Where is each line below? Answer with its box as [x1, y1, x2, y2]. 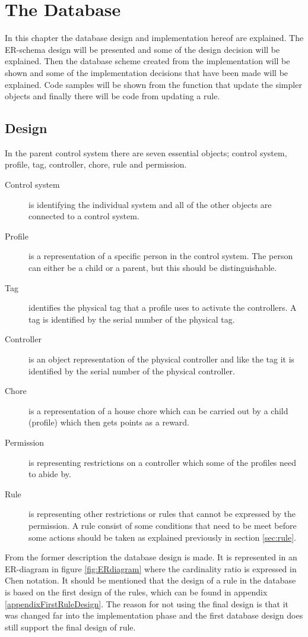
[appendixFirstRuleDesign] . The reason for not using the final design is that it [5, 597, 289, 610]
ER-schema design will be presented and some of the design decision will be [5, 43, 280, 55]
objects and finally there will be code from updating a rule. [5, 90, 220, 102]
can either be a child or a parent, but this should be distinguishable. [28, 261, 277, 274]
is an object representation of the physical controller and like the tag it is [28, 353, 295, 365]
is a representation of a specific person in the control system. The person [28, 250, 293, 262]
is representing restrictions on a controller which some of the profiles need [28, 456, 297, 468]
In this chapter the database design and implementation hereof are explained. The [5, 31, 304, 44]
